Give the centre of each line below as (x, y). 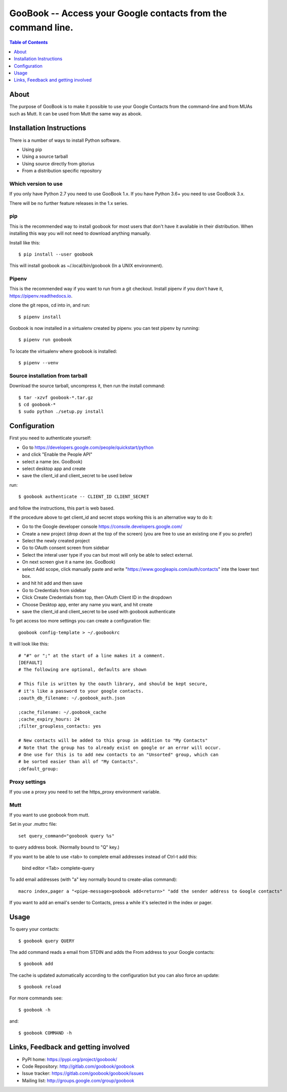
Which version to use (36, 184)
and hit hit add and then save (52, 583)
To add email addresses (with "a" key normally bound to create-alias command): (93, 879)
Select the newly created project (56, 541)
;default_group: (38, 769)
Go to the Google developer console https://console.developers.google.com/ (102, 527)
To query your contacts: (34, 929)
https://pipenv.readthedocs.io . (41, 296)
